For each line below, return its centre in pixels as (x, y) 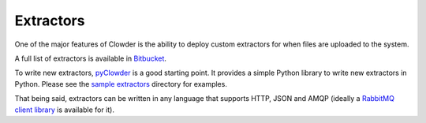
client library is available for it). (64, 110)
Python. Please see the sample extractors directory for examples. (121, 84)
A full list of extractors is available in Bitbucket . (91, 58)
